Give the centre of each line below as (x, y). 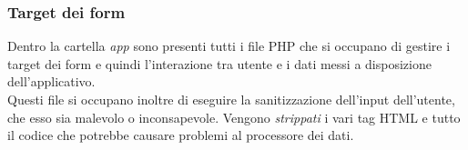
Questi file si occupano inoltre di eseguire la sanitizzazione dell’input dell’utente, (231, 99)
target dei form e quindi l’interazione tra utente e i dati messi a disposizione (219, 63)
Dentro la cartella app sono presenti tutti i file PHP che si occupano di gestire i (229, 46)
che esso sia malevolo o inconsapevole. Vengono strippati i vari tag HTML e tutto (234, 117)
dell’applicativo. (51, 81)
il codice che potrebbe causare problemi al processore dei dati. (181, 135)
